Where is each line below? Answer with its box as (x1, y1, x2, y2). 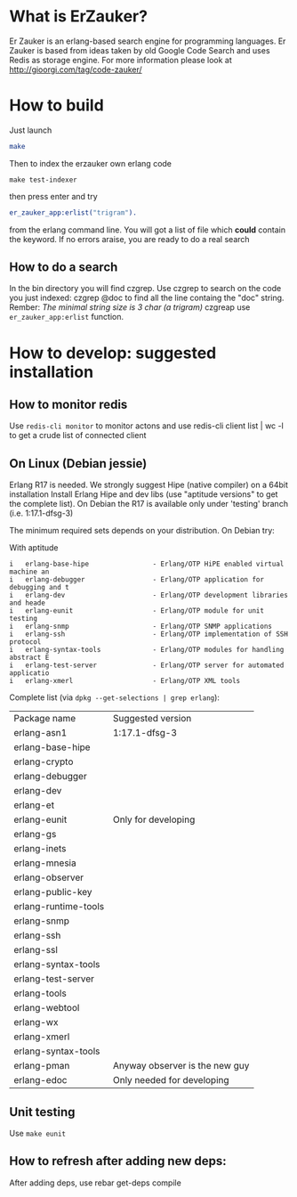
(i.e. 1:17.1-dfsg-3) (9, 508, 74, 518)
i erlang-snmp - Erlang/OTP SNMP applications (9, 622, 273, 631)
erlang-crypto (13, 755, 74, 768)
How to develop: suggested (9, 343, 217, 362)
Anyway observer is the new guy (112, 1060, 250, 1072)
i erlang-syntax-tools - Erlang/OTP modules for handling (9, 646, 285, 655)
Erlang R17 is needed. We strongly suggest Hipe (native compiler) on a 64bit (9, 479, 289, 491)
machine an (9, 567, 50, 576)
